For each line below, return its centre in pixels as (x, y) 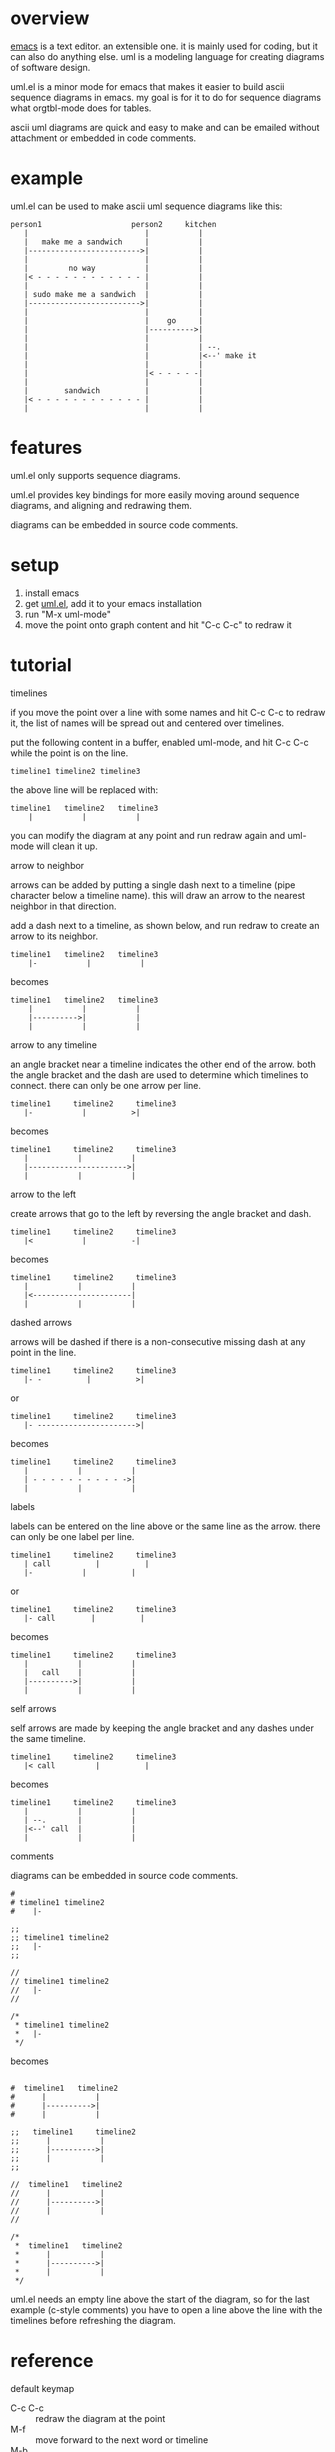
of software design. (50, 67)
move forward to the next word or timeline (122, 2439)
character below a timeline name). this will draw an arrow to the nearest (158, 895)
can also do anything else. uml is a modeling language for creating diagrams (167, 56)
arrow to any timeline (54, 1044)
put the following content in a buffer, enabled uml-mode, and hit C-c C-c (160, 742)
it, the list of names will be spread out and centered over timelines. (147, 723)
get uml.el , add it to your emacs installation (113, 603)
